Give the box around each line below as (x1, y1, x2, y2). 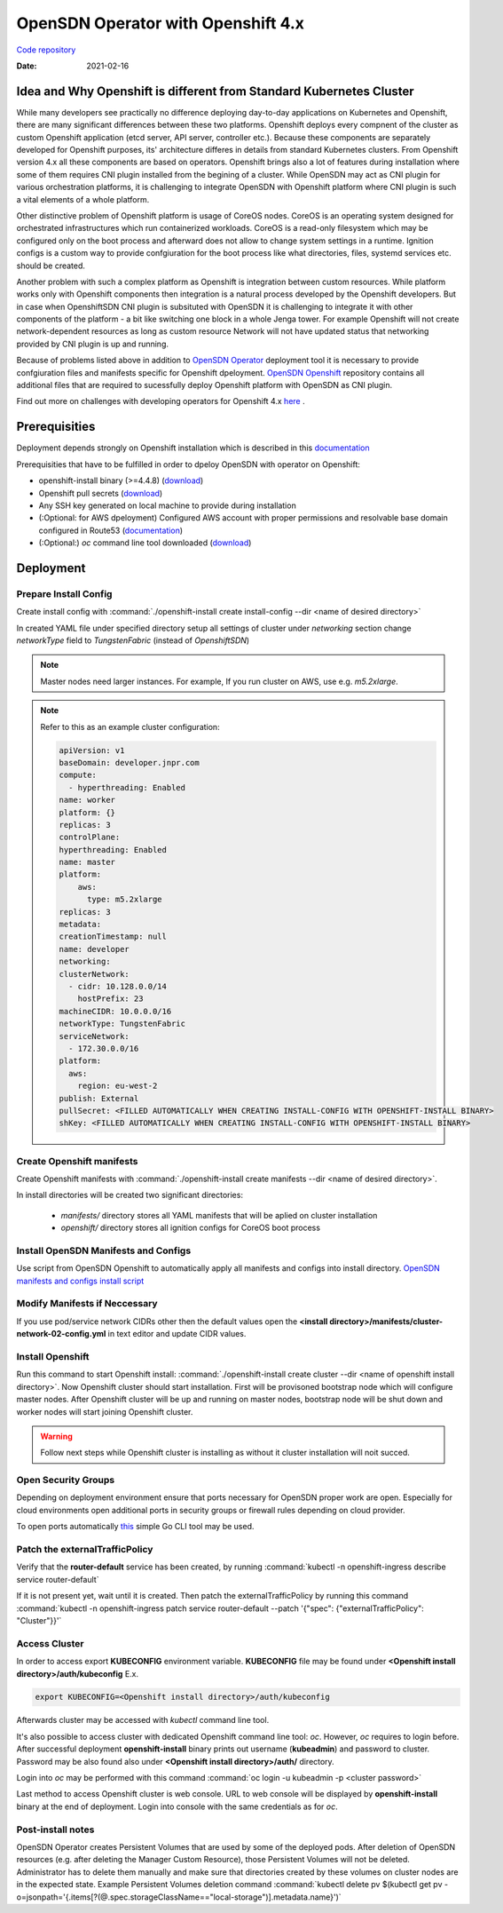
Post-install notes (16, 1823, 95, 1836)
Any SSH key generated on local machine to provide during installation (38, 500, 296, 511)
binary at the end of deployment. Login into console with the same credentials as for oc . (16, 1801, 338, 1812)
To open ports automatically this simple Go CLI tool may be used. (16, 1521, 255, 1532)
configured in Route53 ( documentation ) (38, 525, 184, 536)
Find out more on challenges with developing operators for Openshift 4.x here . (16, 396, 305, 407)
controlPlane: (59, 832, 121, 843)
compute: (59, 770, 98, 781)
